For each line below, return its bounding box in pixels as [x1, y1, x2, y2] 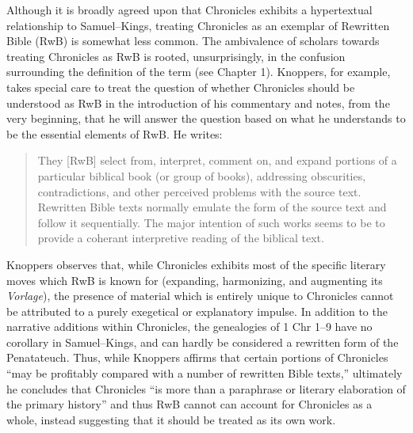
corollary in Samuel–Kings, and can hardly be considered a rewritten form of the [6, 333, 399, 350]
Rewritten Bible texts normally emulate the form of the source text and [37, 199, 387, 215]
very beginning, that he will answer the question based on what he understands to [6, 110, 406, 127]
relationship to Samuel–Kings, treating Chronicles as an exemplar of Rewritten [6, 17, 390, 33]
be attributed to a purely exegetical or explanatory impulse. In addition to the [6, 302, 388, 319]
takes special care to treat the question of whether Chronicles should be [6, 78, 355, 95]
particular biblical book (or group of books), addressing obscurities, [37, 167, 366, 184]
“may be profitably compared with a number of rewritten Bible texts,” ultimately [6, 365, 403, 382]
